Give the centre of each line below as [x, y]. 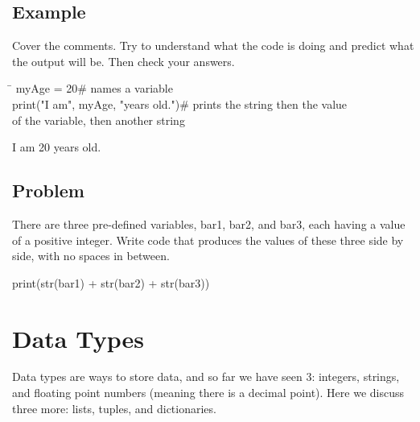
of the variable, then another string [99, 120]
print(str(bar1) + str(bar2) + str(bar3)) [111, 282]
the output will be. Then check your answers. [124, 61]
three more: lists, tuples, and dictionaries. [114, 408]
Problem [48, 190]
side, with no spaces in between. [91, 256]
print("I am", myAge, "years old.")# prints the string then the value [180, 103]
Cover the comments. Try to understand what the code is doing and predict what [213, 46]
